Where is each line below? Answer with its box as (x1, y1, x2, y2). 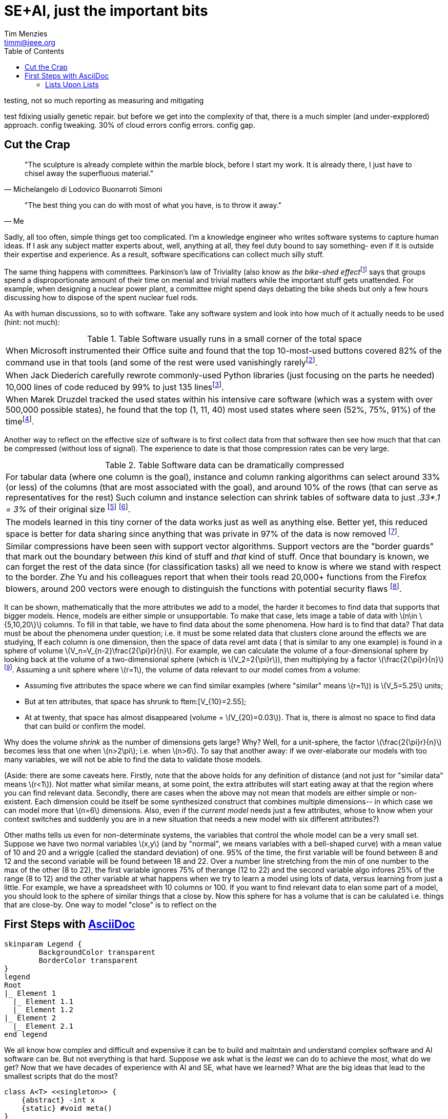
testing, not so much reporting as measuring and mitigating (4, 95, 204, 105)
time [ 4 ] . (6, 414, 34, 427)
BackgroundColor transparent (38, 948, 156, 956)
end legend (4, 1030, 48, 1038)
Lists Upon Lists (45, 80, 99, 89)
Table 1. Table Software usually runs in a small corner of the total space (87, 334, 362, 344)
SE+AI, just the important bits (4, 2, 208, 20)
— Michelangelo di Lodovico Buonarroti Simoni (4, 184, 162, 194)
